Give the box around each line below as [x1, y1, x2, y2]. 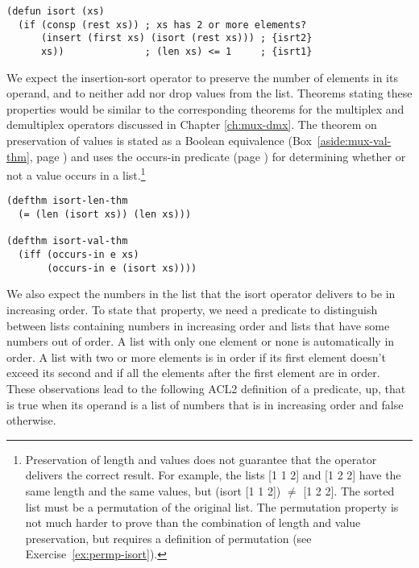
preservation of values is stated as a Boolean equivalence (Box [6, 132, 312, 148]
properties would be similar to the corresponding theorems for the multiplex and [6, 100, 404, 117]
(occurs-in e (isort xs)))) [47, 262, 197, 274]
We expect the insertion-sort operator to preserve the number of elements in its [6, 68, 398, 85]
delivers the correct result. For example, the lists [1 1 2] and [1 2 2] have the [25, 466, 401, 483]
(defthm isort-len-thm [6, 195, 128, 207]
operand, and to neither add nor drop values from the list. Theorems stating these [6, 85, 413, 102]
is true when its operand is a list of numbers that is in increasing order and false [6, 396, 404, 413]
